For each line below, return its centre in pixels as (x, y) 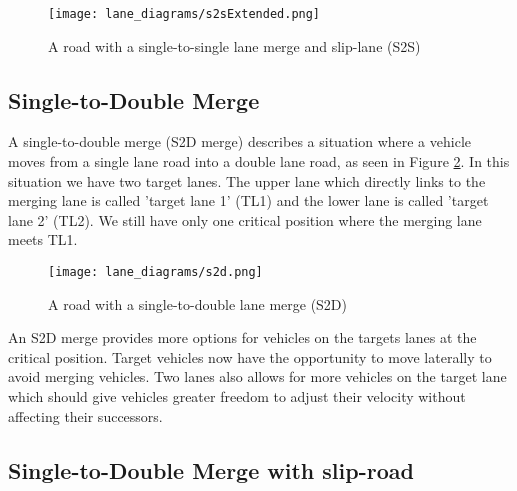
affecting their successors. (85, 415)
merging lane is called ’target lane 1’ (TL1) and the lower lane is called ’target (248, 200)
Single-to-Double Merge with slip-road (211, 469)
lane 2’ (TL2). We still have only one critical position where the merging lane (245, 219)
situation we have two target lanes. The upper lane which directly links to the (247, 180)
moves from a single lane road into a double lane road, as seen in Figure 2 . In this (259, 161)
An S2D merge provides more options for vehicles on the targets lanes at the (242, 337)
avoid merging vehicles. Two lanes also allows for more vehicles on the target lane (257, 376)
